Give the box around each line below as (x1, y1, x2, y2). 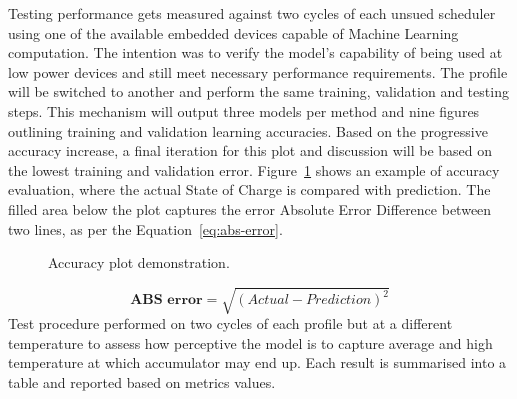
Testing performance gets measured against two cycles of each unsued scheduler (8, 3, 496, 23)
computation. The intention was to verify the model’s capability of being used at (8, 42, 503, 63)
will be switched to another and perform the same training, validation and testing (8, 81, 509, 102)
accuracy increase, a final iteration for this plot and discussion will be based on (8, 140, 493, 161)
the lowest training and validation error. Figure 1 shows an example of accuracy (8, 159, 500, 180)
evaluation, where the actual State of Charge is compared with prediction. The (8, 179, 491, 200)
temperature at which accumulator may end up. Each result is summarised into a (8, 352, 507, 373)
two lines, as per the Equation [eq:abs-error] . (8, 218, 283, 239)
